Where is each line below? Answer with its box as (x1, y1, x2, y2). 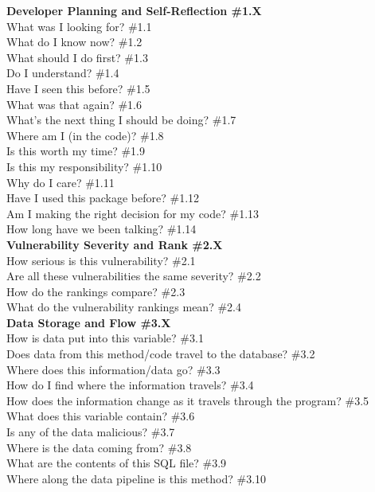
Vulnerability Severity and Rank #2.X (6, 236, 223, 252)
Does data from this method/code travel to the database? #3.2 (6, 346, 315, 362)
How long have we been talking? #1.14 (6, 221, 197, 237)
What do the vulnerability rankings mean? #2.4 (6, 299, 241, 315)
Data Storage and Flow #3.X (6, 314, 171, 330)
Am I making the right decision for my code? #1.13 (6, 205, 260, 221)
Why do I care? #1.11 (6, 174, 115, 190)
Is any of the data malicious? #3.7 (6, 424, 175, 440)
